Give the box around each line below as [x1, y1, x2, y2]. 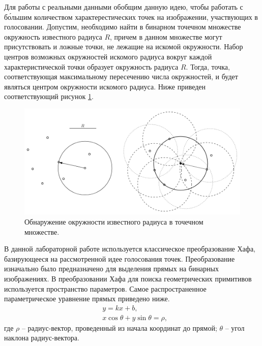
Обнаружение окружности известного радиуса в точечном [24, 216, 203, 227]
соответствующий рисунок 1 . [4, 91, 94, 102]
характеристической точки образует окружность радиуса [4, 61, 179, 72]
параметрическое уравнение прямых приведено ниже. [4, 293, 170, 304]
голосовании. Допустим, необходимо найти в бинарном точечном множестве [4, 21, 241, 32]
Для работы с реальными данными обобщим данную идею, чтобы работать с [4, 2, 243, 12]
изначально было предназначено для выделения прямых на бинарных [4, 263, 219, 274]
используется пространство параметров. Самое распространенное [4, 283, 207, 294]
